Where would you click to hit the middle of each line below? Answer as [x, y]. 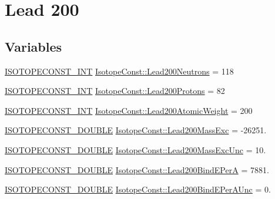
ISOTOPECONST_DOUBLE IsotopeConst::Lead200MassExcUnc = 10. [135, 149]
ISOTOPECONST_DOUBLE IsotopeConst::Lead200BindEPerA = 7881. [137, 169]
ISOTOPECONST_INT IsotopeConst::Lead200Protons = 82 [115, 91]
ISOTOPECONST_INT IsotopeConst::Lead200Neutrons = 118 [119, 71]
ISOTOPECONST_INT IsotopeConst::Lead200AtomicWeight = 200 [129, 110]
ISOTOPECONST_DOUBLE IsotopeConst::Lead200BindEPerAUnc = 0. [138, 189]
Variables [33, 46]
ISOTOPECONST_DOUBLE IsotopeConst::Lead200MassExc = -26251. [136, 130]
